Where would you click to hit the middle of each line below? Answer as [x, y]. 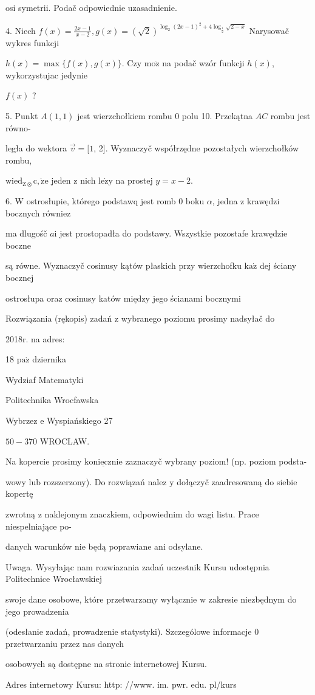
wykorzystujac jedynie [47, 74]
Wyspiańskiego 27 [80, 420]
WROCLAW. [65, 441]
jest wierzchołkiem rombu [125, 115]
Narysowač [269, 30]
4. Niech [21, 30]
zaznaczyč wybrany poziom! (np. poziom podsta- [216, 461]
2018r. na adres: [35, 338]
